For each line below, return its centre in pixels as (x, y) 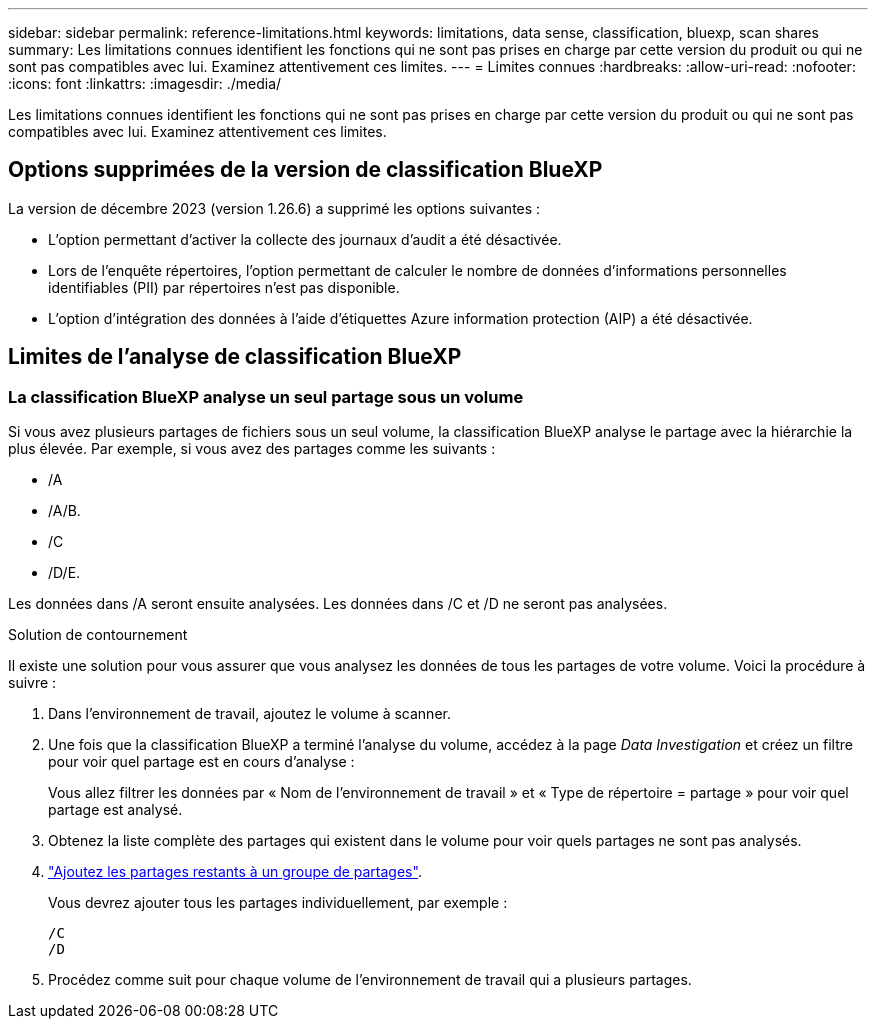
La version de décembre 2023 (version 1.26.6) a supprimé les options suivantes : (274, 208)
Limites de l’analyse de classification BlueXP (235, 357)
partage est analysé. (115, 810)
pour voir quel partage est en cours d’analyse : (201, 762)
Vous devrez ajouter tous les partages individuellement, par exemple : (278, 903)
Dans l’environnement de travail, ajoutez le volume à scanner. (249, 714)
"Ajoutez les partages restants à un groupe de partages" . (235, 872)
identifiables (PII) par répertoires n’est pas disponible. (224, 287)
